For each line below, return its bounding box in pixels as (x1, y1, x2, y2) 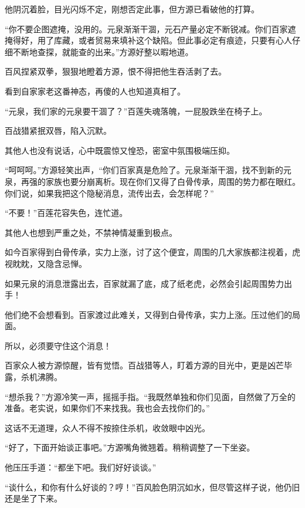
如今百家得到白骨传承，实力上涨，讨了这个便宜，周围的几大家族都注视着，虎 (5, 246, 300, 258)
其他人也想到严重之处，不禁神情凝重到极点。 (5, 226, 177, 238)
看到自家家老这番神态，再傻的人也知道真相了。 (5, 84, 185, 97)
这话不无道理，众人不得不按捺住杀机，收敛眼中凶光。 (5, 421, 210, 434)
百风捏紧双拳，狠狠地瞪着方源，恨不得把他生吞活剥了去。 (5, 65, 226, 77)
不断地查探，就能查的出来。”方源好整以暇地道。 (12, 45, 194, 57)
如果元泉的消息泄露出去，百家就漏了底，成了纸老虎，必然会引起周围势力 (5, 277, 284, 289)
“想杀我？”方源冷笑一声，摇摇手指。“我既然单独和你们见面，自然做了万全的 (5, 390, 296, 402)
